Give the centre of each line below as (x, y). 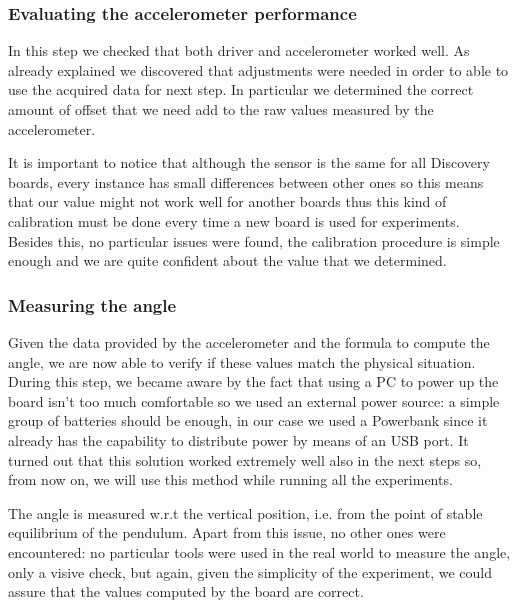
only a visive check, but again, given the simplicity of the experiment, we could (250, 571)
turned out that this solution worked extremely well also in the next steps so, (245, 459)
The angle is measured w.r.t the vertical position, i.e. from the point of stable (245, 512)
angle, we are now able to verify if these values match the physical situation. (242, 361)
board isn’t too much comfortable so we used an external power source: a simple (254, 400)
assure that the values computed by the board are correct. (186, 591)
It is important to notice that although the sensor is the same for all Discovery (249, 162)
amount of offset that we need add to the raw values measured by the (221, 109)
